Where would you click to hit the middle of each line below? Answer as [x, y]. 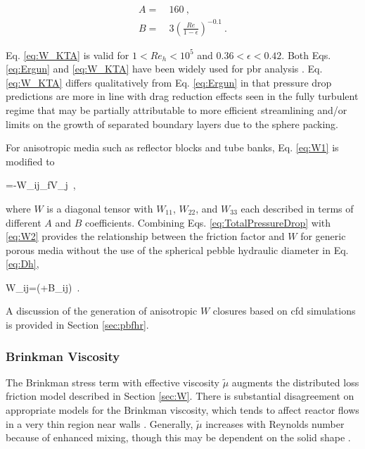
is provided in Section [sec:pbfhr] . [77, 325]
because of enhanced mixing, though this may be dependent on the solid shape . [178, 437]
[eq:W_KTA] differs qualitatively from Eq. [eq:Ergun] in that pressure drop [169, 82]
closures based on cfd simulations [284, 311]
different [24, 222]
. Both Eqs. [306, 55]
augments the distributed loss [295, 382]
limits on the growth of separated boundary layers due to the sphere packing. [172, 124]
